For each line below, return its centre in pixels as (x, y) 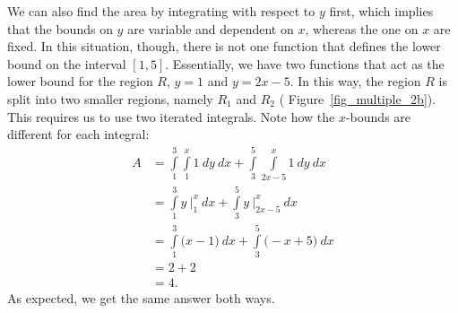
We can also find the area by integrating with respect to (161, 11)
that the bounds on (60, 28)
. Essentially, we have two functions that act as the (305, 63)
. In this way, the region (355, 81)
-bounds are (378, 116)
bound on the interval (67, 63)
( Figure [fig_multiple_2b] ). (358, 98)
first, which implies (381, 11)
